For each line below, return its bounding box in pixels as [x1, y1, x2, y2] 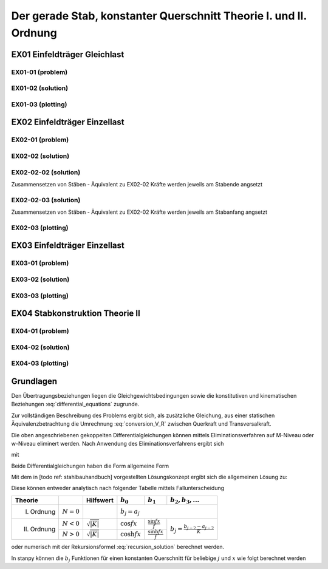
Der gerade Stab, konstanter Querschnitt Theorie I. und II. [11, 9, 307, 22]
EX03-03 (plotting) [11, 291, 69, 300]
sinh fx [148, 528, 164, 534]
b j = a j [120, 508, 140, 517]
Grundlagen [11, 376, 58, 386]
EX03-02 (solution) [11, 275, 70, 284]
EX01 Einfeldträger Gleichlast [11, 49, 125, 60]
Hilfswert [86, 496, 114, 505]
